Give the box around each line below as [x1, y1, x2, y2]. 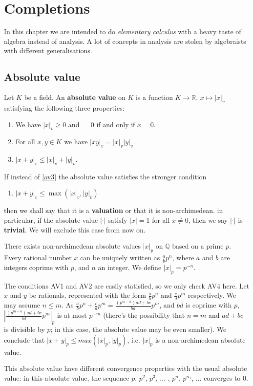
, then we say [188, 215, 228, 225]
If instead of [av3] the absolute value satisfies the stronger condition [4, 171, 207, 181]
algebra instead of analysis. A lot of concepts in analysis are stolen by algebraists [4, 36, 246, 46]
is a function [136, 92, 173, 102]
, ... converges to [191, 372, 241, 383]
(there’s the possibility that [103, 310, 185, 320]
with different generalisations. [4, 45, 92, 56]
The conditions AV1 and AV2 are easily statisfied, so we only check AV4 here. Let [4, 280, 250, 290]
